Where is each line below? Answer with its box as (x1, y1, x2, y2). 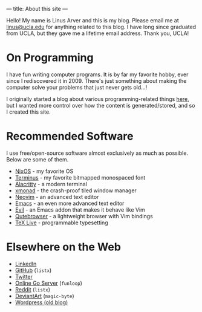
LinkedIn (15, 260, 37, 267)
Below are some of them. (6, 155, 69, 163)
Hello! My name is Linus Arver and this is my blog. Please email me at (6, 17, 180, 24)
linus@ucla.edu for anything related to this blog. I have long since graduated (6, 24, 197, 30)
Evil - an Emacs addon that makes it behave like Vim (15, 206, 145, 213)
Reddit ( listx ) (15, 285, 50, 293)
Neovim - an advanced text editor (15, 193, 99, 200)
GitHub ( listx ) (15, 266, 52, 274)
